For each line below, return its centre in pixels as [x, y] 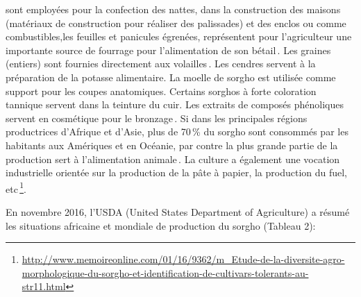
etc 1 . [16, 187]
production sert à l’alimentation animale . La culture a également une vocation [173, 159]
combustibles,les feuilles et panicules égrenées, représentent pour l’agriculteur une [179, 36]
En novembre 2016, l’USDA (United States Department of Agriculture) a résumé [178, 211]
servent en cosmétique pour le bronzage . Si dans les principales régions [157, 118]
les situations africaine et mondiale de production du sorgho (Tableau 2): [161, 225]
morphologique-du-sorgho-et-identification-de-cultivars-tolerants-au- [165, 272]
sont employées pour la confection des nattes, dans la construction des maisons [173, 9]
